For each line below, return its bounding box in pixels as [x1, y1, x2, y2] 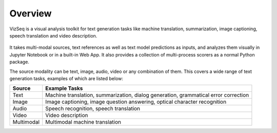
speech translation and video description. [9, 32, 97, 39]
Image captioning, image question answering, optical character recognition [45, 98, 227, 105]
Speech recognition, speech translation [45, 105, 141, 112]
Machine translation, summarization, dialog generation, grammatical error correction [45, 91, 249, 99]
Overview [9, 8, 52, 19]
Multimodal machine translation [45, 119, 122, 126]
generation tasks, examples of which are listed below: [9, 75, 123, 82]
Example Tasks [45, 85, 83, 92]
